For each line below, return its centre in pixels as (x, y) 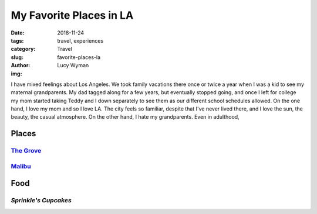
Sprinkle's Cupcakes (41, 201)
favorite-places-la (79, 57)
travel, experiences (80, 40)
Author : (21, 65)
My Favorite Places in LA (72, 15)
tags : (17, 40)
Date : (18, 33)
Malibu (21, 166)
